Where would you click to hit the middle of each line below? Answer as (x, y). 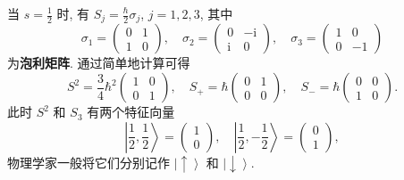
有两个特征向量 (131, 112)
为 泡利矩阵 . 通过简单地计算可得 (99, 63)
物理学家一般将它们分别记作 (88, 162)
